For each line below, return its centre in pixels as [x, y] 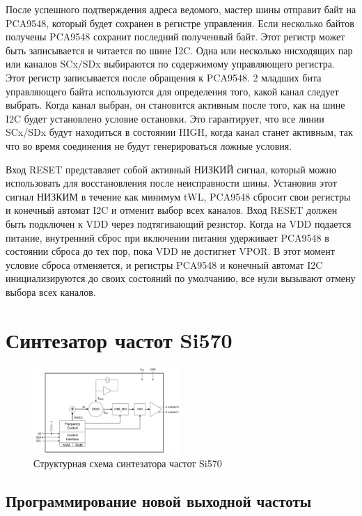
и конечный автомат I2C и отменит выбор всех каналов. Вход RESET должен [172, 210]
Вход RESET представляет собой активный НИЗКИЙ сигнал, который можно [171, 169]
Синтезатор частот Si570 [119, 339]
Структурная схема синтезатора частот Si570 [128, 463]
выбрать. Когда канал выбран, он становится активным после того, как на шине [175, 105]
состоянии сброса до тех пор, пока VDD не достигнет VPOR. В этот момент [170, 251]
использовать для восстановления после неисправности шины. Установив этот [171, 183]
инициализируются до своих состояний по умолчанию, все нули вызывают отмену [181, 278]
